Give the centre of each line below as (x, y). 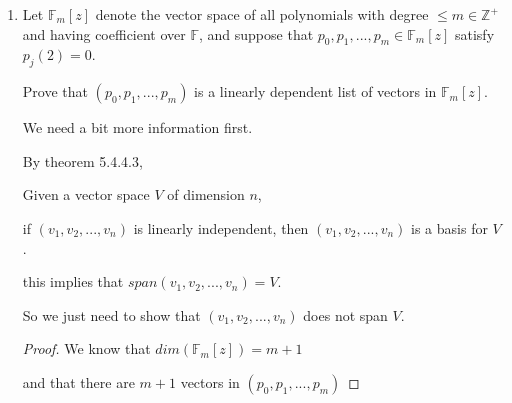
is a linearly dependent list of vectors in (315, 91)
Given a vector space (86, 194)
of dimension (206, 194)
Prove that (55, 91)
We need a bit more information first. (137, 127)
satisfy (474, 33)
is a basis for (449, 227)
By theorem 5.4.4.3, (82, 160)
